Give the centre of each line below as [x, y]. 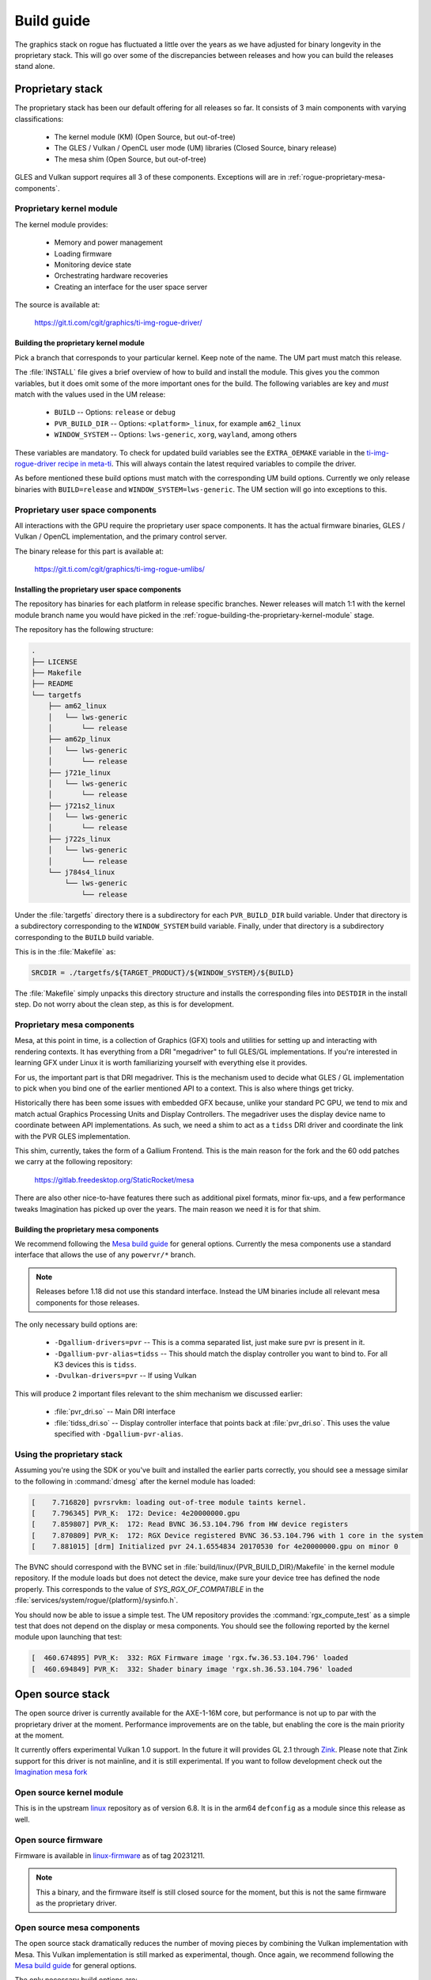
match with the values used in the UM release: [90, 394]
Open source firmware [59, 1840]
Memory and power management [108, 242]
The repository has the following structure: [84, 630]
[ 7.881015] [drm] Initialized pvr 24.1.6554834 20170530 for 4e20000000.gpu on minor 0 [215, 1547]
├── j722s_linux [79, 839]
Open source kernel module [69, 1792]
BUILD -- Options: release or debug [115, 413]
